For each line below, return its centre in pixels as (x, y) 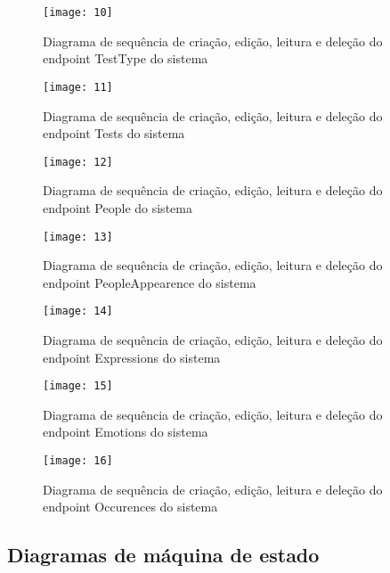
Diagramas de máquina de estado (163, 555)
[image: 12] (78, 162)
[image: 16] (78, 461)
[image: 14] (78, 311)
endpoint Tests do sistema (114, 133)
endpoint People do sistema (118, 207)
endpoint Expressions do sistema (132, 357)
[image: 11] (78, 87)
